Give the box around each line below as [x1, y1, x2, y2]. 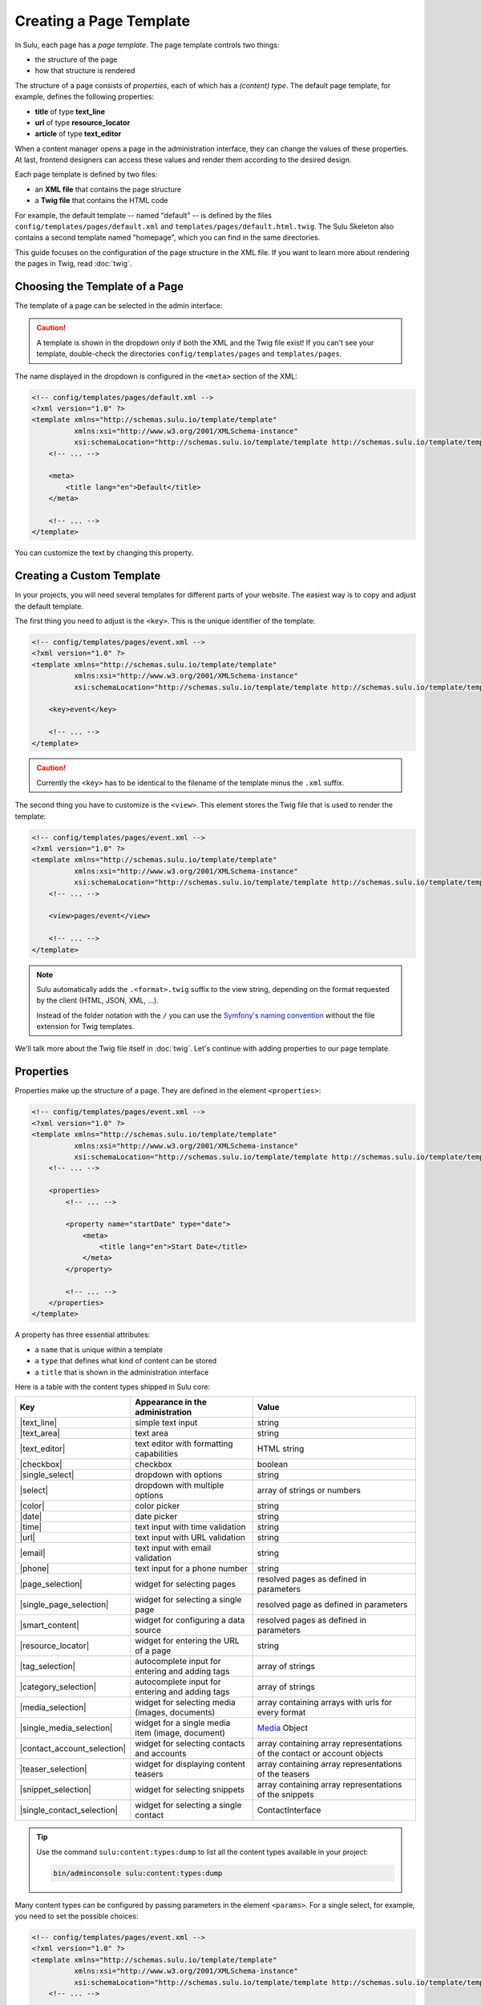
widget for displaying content [135, 1759, 246, 1770]
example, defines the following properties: [14, 92, 155, 102]
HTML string [257, 1444, 305, 1455]
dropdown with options [135, 1469, 222, 1480]
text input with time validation [135, 1521, 246, 1533]
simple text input [135, 1417, 198, 1428]
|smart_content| [19, 1620, 79, 1631]
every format [257, 1707, 306, 1718]
